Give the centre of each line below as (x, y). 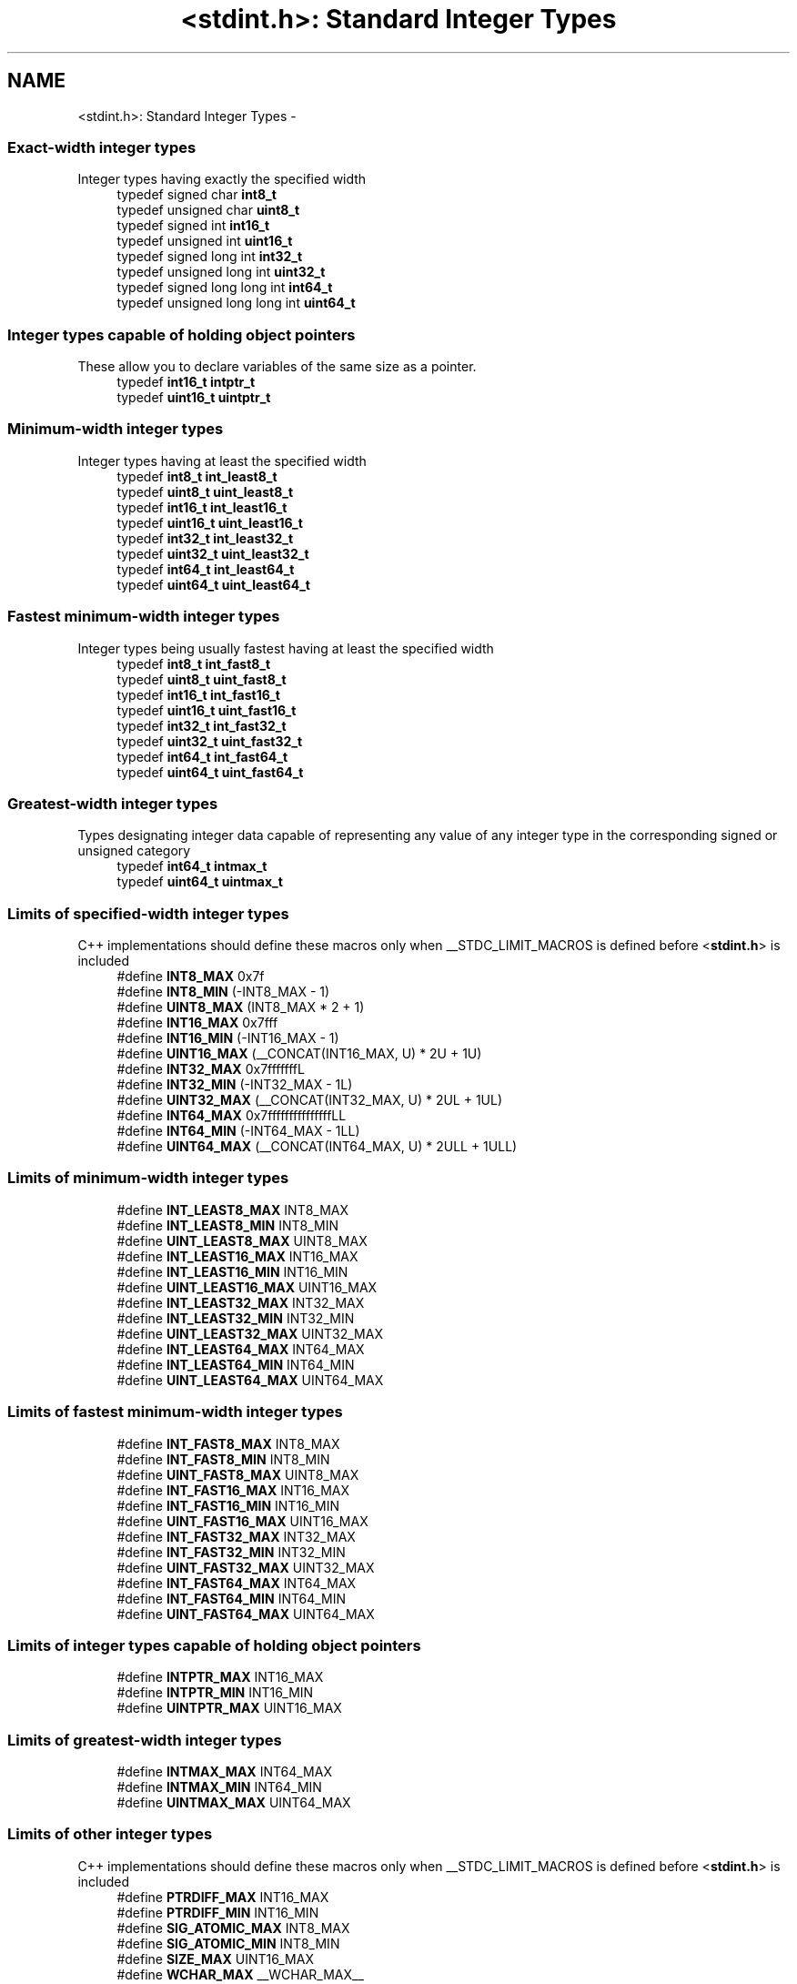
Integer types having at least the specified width (222, 461)
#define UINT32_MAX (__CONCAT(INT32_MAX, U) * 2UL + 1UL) (310, 1100)
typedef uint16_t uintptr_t (194, 398)
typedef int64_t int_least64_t (206, 569)
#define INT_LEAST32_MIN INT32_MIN (236, 1318)
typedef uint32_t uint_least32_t (213, 553)
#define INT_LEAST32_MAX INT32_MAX (241, 1302)
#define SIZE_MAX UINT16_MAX (215, 1959)
